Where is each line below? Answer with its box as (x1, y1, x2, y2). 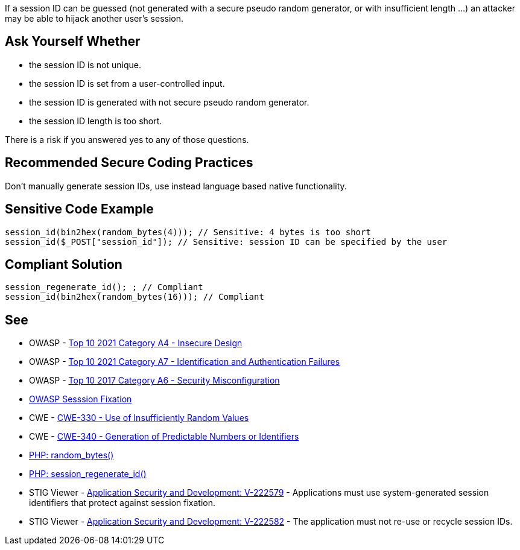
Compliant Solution (5, 256, 122, 272)
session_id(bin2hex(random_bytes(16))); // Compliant (5, 292, 264, 302)
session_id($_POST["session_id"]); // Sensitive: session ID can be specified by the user (5, 236, 448, 247)
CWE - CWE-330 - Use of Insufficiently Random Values (29, 413, 249, 423)
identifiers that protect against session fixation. (29, 498, 216, 508)
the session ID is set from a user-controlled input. (29, 78, 225, 89)
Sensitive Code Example (5, 201, 154, 217)
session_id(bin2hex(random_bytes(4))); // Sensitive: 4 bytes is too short (5, 227, 371, 237)
